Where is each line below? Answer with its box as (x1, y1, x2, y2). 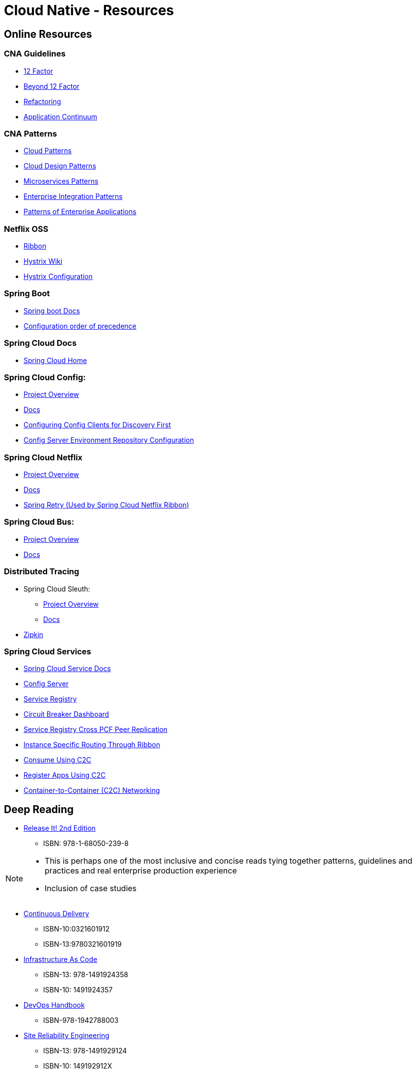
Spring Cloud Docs (4, 338, 77, 348)
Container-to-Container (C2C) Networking (24, 786, 160, 795)
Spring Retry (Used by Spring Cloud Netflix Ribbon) (24, 501, 189, 509)
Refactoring (24, 97, 61, 106)
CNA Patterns (4, 128, 57, 139)
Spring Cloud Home (24, 356, 87, 365)
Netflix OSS (4, 224, 49, 234)
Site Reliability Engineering (24, 1031, 109, 1040)
